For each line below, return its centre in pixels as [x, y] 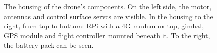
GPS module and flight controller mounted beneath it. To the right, [107, 35]
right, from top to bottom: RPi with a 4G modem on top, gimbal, [104, 26]
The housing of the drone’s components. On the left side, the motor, [108, 6]
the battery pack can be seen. [49, 45]
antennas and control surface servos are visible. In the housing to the [108, 16]
